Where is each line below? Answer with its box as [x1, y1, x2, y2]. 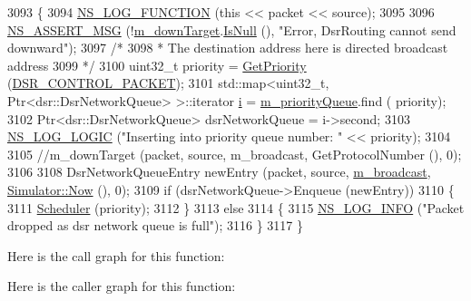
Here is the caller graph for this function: [7, 277, 236, 296]
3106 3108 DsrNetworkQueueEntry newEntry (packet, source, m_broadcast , [7, 162, 431, 181]
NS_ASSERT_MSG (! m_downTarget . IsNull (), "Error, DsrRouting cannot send [7, 20, 456, 39]
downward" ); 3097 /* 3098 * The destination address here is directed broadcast [7, 38, 448, 57]
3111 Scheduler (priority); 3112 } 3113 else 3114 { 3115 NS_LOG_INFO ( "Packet [7, 198, 465, 217]
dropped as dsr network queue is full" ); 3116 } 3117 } [7, 216, 304, 235]
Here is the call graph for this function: [7, 246, 225, 265]
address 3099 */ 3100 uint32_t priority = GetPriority [7, 55, 307, 74]
